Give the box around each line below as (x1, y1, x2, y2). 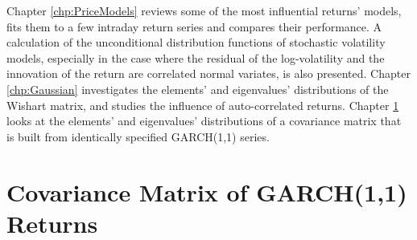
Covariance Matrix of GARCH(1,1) (6, 175, 407, 208)
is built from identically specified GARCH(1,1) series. (6, 128, 270, 144)
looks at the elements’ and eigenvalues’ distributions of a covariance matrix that (6, 112, 402, 129)
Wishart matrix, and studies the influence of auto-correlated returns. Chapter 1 (6, 96, 399, 113)
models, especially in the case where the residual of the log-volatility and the (6, 49, 385, 66)
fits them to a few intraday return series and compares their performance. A (6, 18, 382, 35)
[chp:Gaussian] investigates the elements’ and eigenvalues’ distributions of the (6, 80, 389, 97)
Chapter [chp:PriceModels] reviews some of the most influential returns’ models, (6, 2, 402, 18)
